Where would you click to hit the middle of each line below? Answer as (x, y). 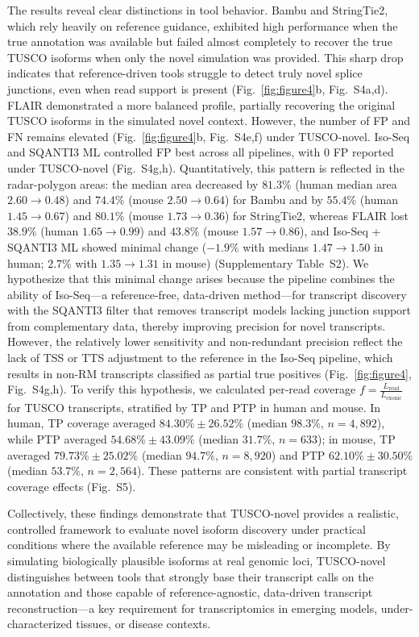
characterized (40, 624)
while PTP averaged (57, 438)
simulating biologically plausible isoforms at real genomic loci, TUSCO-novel (197, 561)
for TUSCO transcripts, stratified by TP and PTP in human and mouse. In (194, 407)
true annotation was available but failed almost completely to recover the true (200, 42)
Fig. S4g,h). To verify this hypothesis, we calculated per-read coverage (182, 389)
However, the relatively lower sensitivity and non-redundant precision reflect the (205, 341)
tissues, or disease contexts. (143, 624)
